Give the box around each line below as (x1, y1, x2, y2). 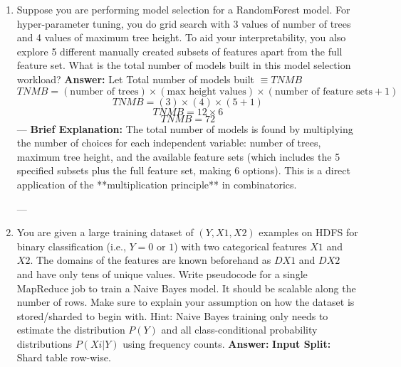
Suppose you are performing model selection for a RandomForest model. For (16, 2, 350, 16)
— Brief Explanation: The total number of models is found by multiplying (16, 121, 353, 136)
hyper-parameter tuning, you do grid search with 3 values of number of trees (16, 16, 351, 31)
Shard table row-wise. (16, 350, 111, 365)
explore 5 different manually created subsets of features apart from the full (16, 43, 343, 58)
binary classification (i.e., (16, 238, 126, 253)
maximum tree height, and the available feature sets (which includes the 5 (16, 149, 340, 164)
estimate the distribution (16, 322, 125, 337)
